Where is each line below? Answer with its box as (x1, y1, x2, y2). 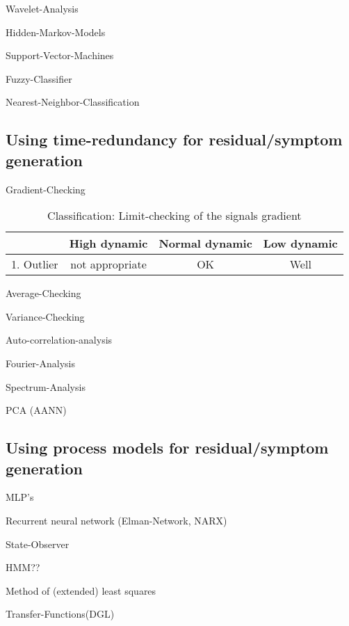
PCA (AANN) (6, 403, 67, 417)
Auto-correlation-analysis (6, 332, 113, 347)
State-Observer (6, 536, 70, 551)
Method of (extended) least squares (6, 583, 156, 597)
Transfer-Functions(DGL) (6, 607, 115, 621)
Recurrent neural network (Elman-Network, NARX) (6, 513, 227, 527)
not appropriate (70, 256, 147, 273)
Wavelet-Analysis (6, 1, 79, 15)
